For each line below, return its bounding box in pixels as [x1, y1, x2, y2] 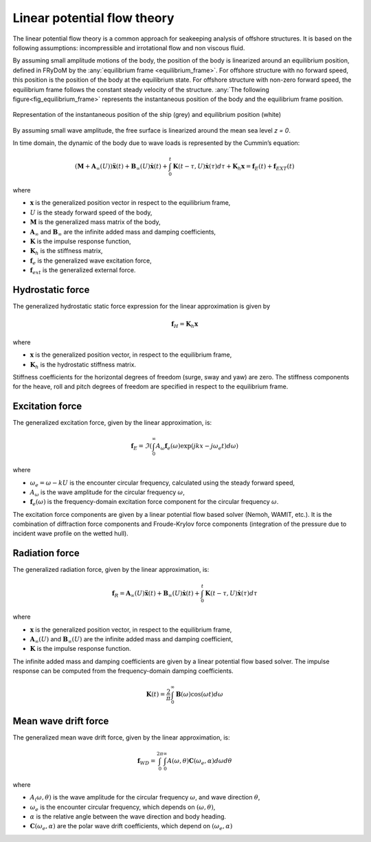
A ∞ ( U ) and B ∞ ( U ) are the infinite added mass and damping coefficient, [30, 635, 234, 645]
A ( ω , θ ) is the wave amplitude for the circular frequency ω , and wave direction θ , [30, 793, 260, 803]
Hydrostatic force [12, 284, 90, 296]
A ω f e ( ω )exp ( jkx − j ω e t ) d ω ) [155, 442, 239, 452]
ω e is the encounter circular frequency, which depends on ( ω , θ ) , [30, 803, 216, 812]
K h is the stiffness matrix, [30, 247, 103, 257]
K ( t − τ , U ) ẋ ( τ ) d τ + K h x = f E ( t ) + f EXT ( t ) [172, 162, 295, 172]
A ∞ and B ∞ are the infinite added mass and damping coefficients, [30, 228, 216, 237]
